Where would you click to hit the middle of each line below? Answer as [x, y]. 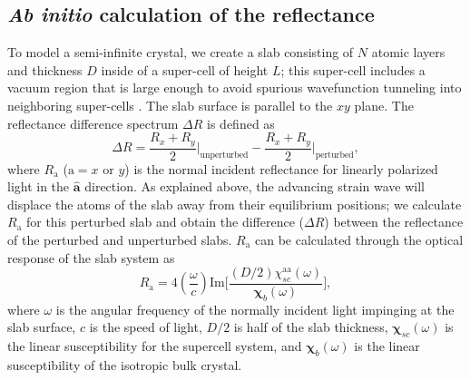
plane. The [384, 105]
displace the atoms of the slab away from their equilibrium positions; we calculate [235, 204]
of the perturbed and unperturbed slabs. [120, 240]
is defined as [241, 123]
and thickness [45, 69]
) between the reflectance [394, 222]
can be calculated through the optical [359, 240]
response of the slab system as [91, 257]
